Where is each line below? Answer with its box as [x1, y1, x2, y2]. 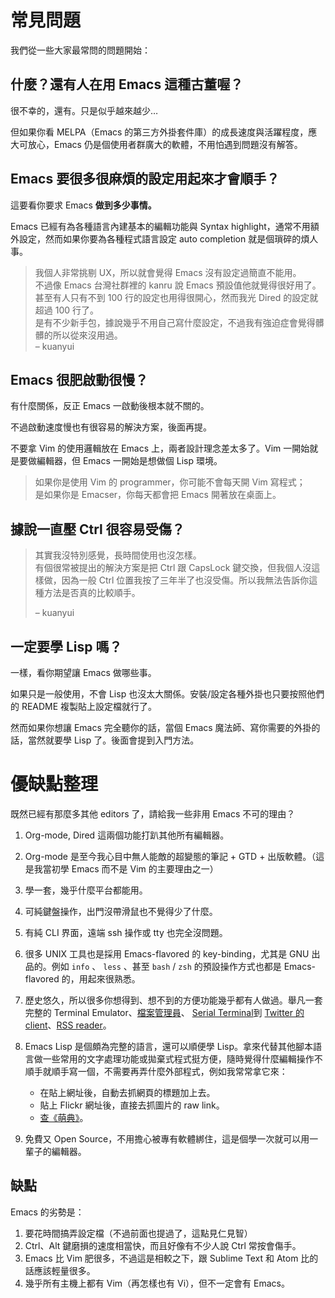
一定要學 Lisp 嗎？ [10, 638, 123, 655]
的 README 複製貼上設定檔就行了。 [10, 701, 158, 712]
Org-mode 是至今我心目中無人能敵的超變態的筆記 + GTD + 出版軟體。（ [24, 850, 317, 862]
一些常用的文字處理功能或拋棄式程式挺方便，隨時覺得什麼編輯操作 [42, 1052, 315, 1065]
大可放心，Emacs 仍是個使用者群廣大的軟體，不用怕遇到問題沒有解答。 [10, 138, 303, 150]
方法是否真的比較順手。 [43, 587, 141, 599]
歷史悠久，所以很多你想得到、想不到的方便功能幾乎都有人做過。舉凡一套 [24, 994, 323, 1006]
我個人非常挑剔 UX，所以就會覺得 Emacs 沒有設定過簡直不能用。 [34, 266, 302, 278]
